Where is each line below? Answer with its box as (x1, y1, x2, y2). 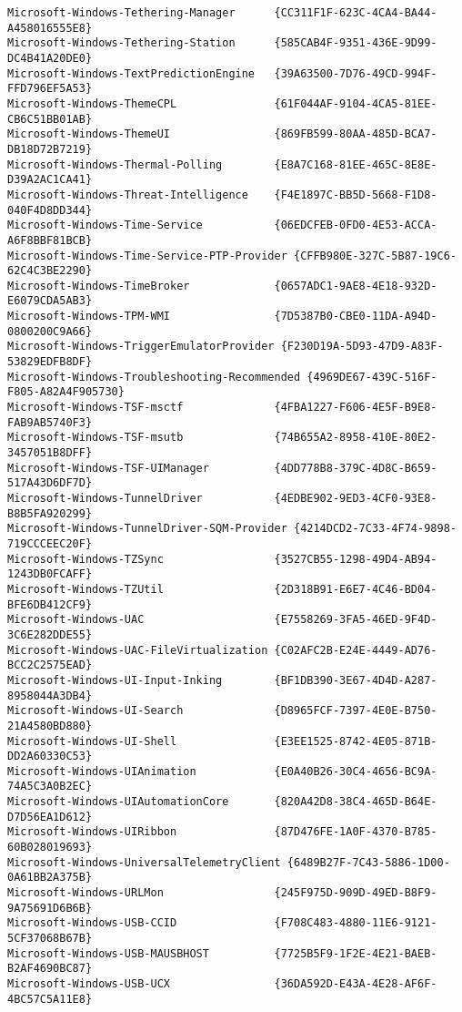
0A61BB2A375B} (7, 871, 93, 884)
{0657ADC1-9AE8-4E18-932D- (274, 279, 437, 292)
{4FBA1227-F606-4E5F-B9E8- (274, 401, 437, 414)
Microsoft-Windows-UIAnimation (7, 764, 196, 778)
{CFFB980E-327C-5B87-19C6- (293, 249, 457, 262)
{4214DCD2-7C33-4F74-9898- (293, 522, 457, 536)
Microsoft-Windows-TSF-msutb (7, 431, 184, 445)
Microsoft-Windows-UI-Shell (7, 734, 177, 748)
